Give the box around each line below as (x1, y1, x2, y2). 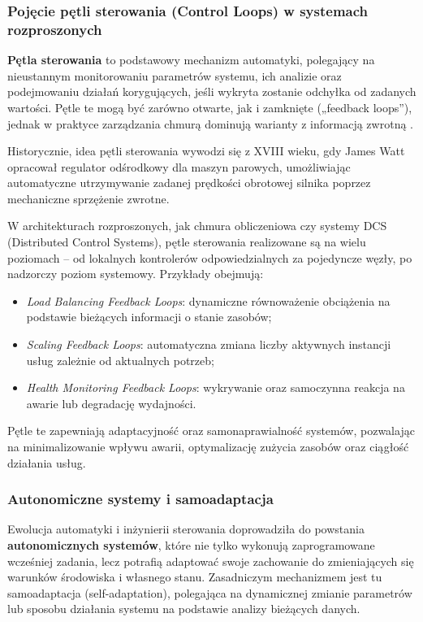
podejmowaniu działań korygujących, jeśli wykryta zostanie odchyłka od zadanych (7, 83, 417, 100)
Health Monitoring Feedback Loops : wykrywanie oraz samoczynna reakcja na (26, 379, 405, 396)
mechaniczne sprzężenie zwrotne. (7, 189, 170, 207)
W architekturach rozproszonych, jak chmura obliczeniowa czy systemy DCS (7, 217, 387, 234)
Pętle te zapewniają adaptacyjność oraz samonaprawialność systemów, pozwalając (7, 422, 415, 439)
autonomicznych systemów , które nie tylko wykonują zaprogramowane (7, 537, 375, 554)
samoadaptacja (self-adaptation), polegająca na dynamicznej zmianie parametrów (7, 584, 412, 601)
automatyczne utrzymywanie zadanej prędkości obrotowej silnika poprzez (7, 174, 371, 191)
